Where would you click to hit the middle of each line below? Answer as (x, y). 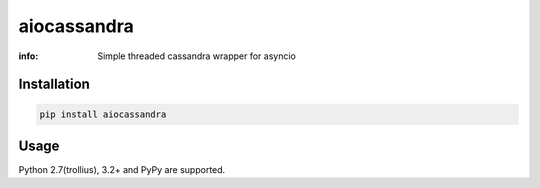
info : (28, 56)
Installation (54, 84)
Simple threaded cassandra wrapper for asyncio (197, 56)
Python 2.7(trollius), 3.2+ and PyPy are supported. (122, 170)
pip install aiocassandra (103, 114)
